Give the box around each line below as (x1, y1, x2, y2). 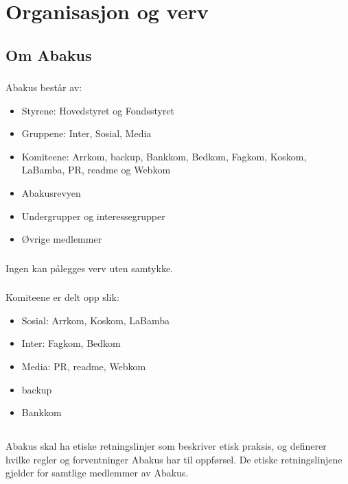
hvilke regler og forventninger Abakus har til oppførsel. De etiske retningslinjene (5, 452, 343, 466)
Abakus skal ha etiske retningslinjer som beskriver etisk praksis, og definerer (5, 439, 327, 453)
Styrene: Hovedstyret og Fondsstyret (21, 103, 175, 117)
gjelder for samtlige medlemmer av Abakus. (5, 465, 189, 480)
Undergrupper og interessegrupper (21, 208, 165, 223)
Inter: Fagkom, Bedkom (21, 336, 121, 350)
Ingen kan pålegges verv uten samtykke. (5, 261, 174, 275)
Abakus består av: (5, 80, 82, 95)
